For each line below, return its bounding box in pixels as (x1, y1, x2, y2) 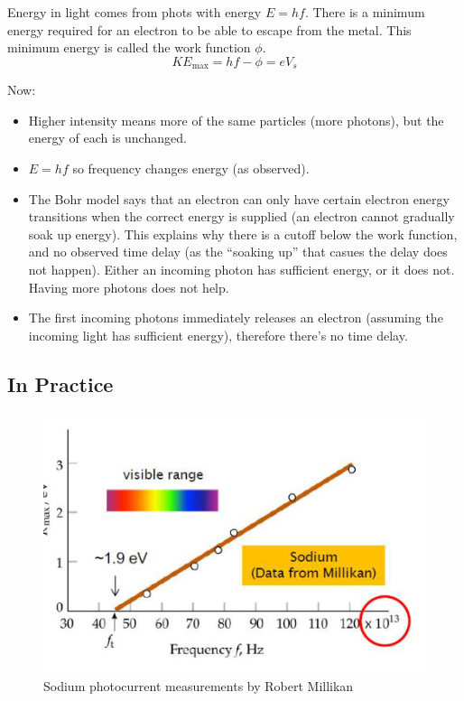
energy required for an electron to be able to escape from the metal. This (7, 20, 412, 39)
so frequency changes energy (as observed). (72, 159, 310, 178)
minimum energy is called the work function (7, 38, 251, 57)
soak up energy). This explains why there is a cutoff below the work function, (28, 224, 458, 243)
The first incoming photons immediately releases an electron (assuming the (28, 308, 443, 327)
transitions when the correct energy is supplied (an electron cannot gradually (28, 207, 455, 226)
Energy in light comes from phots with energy (7, 3, 262, 21)
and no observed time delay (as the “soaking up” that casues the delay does (28, 242, 448, 261)
